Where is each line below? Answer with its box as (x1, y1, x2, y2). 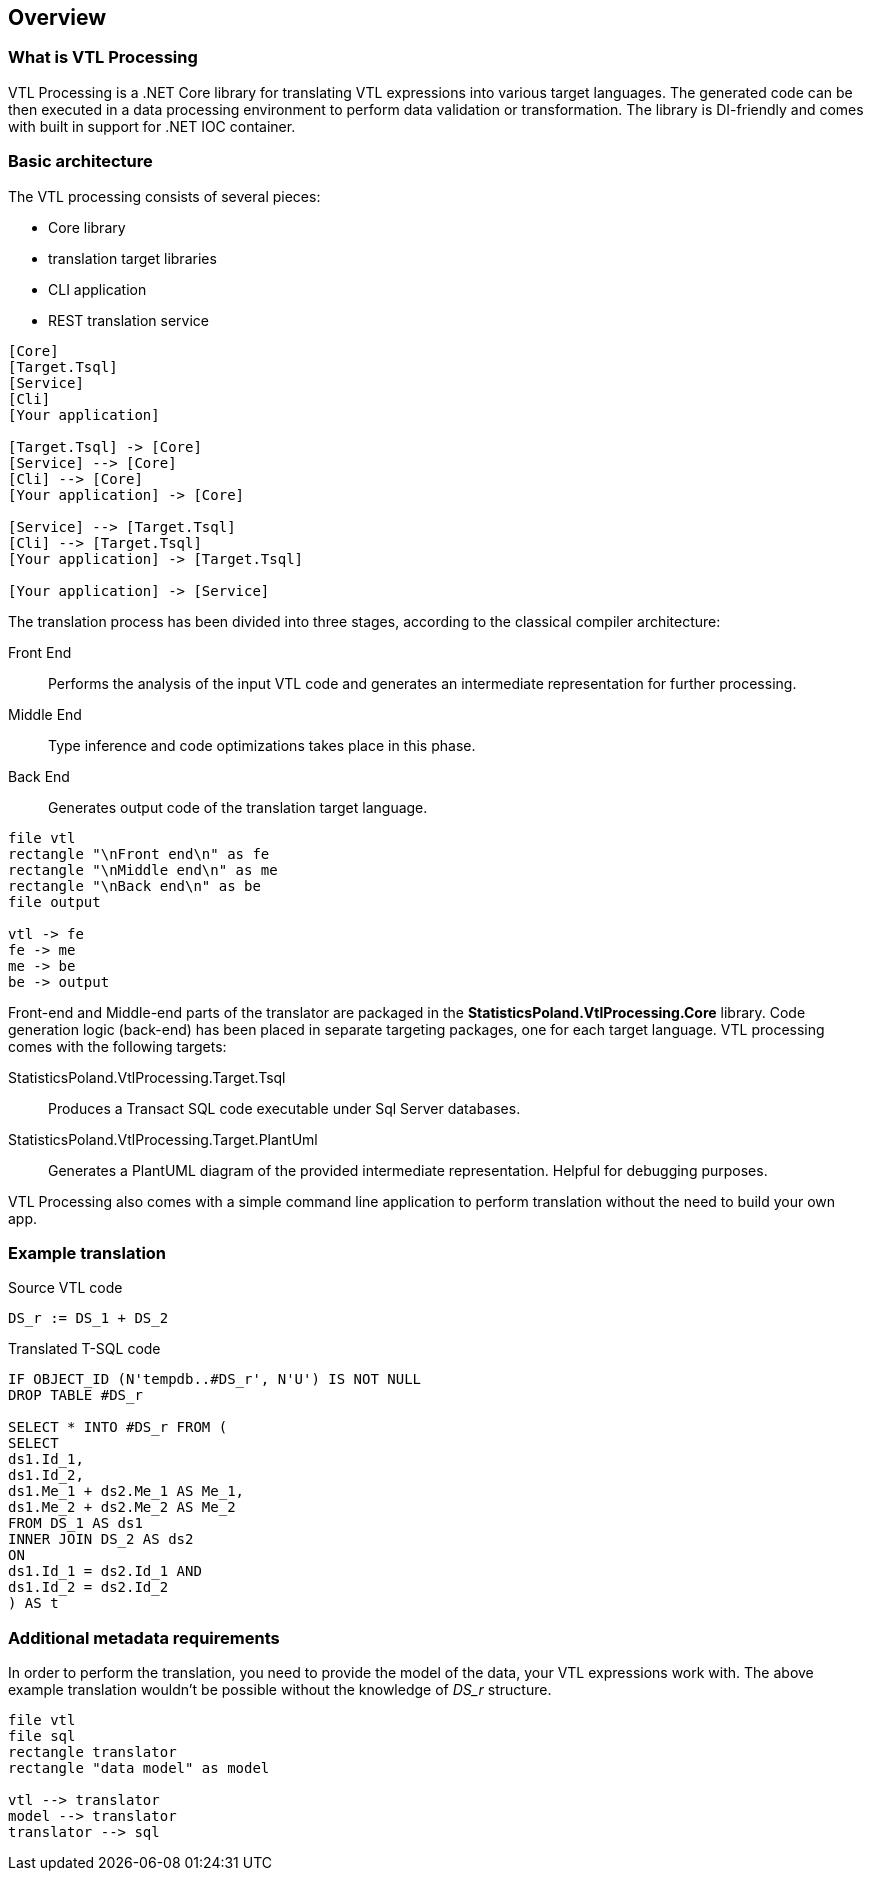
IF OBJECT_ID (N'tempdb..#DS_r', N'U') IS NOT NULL (8, 1371, 422, 1388)
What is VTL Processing (8, 47, 198, 68)
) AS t (8, 1595, 59, 1612)
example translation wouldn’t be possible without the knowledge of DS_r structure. (8, 1681, 552, 1699)
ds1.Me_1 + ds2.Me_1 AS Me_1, (8, 1483, 245, 1500)
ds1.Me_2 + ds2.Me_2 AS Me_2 (8, 1499, 236, 1516)
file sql (8, 1728, 76, 1745)
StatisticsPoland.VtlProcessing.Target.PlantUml (8, 1130, 318, 1148)
